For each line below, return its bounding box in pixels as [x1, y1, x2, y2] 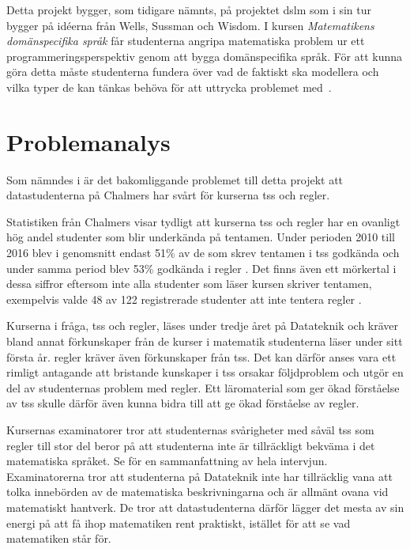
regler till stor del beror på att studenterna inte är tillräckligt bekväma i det [6, 437, 375, 453]
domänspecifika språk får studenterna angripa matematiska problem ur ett [6, 32, 365, 49]
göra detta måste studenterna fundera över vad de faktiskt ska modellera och [6, 63, 379, 80]
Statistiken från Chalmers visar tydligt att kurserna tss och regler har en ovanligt [6, 213, 401, 229]
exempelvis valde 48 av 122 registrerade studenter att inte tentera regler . [6, 290, 362, 307]
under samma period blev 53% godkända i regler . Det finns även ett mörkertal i [6, 259, 397, 276]
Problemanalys [6, 125, 171, 157]
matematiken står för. [6, 530, 111, 547]
